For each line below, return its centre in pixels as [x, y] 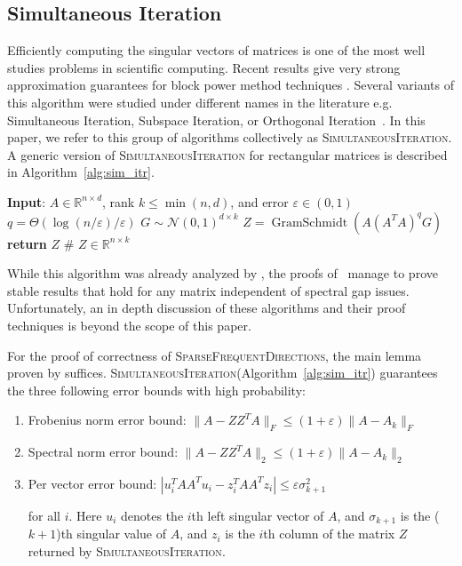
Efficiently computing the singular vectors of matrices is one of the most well [216, 50]
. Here [85, 515]
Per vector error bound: [92, 483]
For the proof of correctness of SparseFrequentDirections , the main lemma [215, 355]
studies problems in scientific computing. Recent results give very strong [204, 67]
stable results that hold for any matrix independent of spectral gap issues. [208, 290]
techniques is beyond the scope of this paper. [129, 325]
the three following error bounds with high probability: [156, 390]
